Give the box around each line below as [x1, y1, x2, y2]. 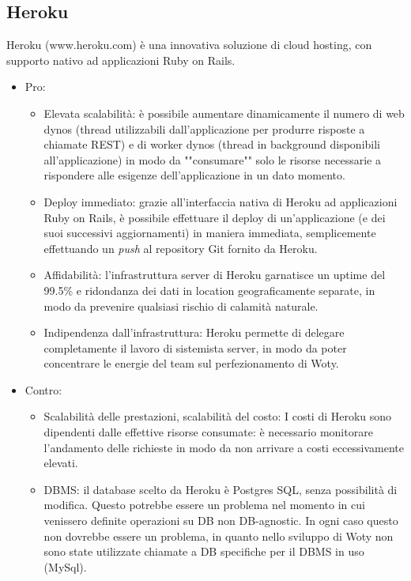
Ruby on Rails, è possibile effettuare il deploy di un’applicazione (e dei [43, 209, 386, 225]
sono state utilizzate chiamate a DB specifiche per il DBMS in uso [43, 543, 364, 560]
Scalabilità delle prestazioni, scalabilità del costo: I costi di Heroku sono [43, 408, 392, 424]
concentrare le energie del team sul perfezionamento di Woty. [43, 355, 339, 372]
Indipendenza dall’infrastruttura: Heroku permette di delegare [43, 324, 345, 341]
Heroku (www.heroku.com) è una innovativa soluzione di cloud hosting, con [6, 36, 372, 53]
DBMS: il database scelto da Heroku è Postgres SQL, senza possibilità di [43, 481, 398, 497]
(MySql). [43, 558, 87, 575]
